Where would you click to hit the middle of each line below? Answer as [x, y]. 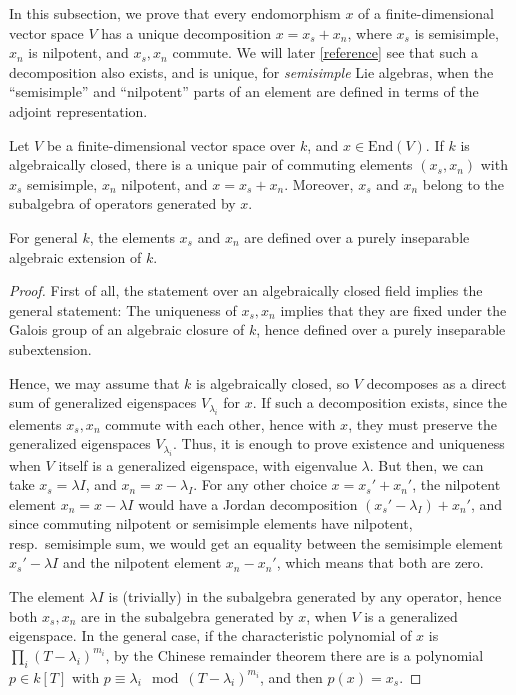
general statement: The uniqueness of [123, 309]
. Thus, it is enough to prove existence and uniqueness [339, 443]
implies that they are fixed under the [393, 309]
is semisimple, [456, 32]
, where [369, 32]
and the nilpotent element [142, 562]
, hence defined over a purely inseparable [381, 329]
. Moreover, [319, 183]
